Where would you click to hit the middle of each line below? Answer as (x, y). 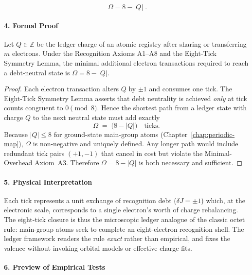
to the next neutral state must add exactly (96, 117)
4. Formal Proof (31, 25)
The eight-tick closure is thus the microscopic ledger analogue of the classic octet (125, 219)
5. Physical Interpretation (48, 181)
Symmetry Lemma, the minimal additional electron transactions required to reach (126, 62)
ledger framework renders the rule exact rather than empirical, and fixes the (117, 238)
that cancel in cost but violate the (152, 153)
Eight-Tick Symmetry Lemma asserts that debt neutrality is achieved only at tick (126, 98)
